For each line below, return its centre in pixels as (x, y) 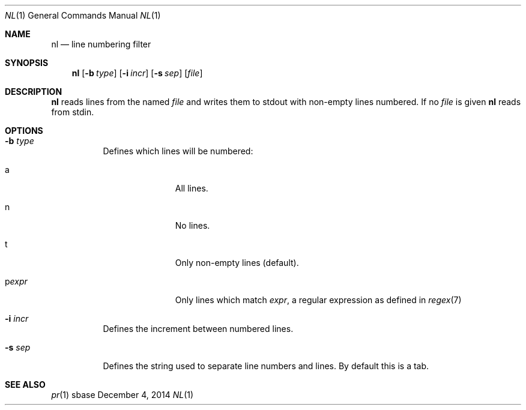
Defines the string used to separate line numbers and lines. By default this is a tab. (266, 366)
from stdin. (73, 112)
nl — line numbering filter (101, 44)
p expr (16, 281)
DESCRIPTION (34, 92)
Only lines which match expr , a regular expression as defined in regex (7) (318, 300)
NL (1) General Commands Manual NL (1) (83, 15)
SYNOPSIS (27, 63)
